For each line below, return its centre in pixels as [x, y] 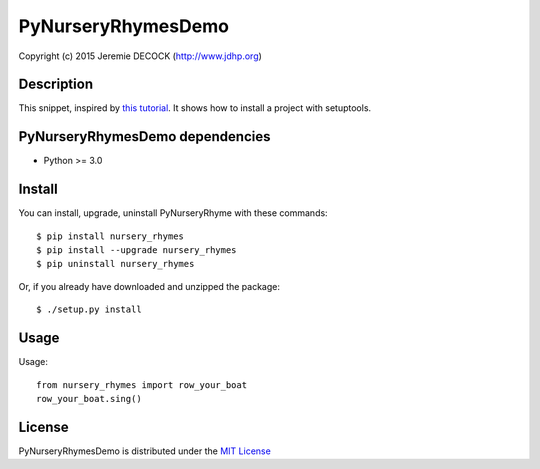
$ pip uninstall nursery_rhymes [115, 264]
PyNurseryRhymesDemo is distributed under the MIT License [145, 451]
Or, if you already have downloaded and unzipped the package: [149, 286]
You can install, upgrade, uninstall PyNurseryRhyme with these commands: [173, 213]
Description [56, 84]
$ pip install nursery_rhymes [110, 236]
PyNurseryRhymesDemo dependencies [144, 136]
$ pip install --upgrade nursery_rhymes [136, 250]
